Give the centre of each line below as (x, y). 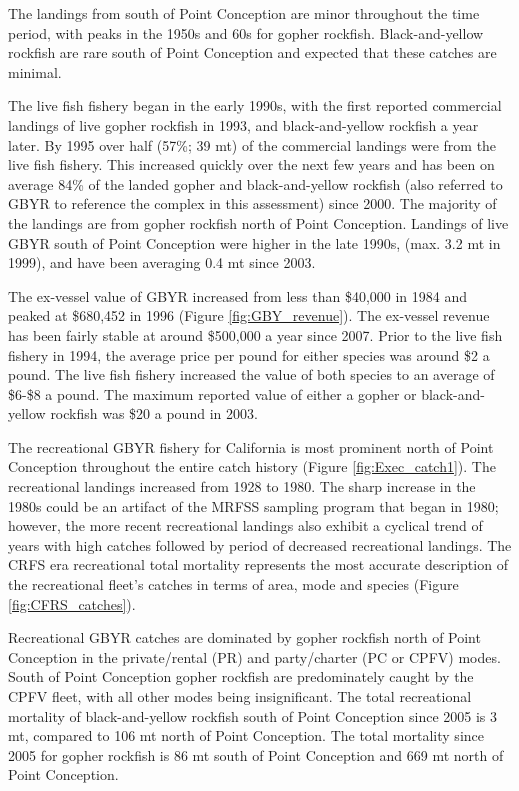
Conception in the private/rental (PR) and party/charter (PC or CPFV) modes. (254, 656)
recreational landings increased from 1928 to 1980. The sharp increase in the (242, 486)
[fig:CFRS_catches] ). (72, 603)
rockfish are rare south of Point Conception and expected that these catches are (252, 52)
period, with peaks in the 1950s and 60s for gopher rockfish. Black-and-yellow (246, 32)
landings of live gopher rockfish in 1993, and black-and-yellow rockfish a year (243, 124)
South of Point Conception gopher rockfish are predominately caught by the (241, 676)
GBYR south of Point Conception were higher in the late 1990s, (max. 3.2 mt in (254, 242)
